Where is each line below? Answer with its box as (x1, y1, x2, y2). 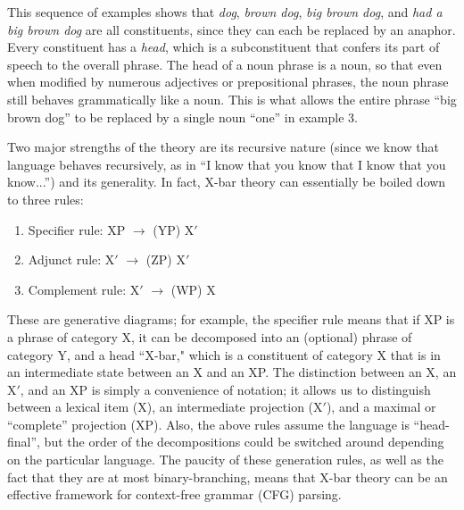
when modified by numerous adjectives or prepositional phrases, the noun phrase (7, 72, 449, 91)
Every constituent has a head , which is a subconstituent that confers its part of (7, 38, 440, 56)
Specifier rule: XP (28, 220, 126, 238)
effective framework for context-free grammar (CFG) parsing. (7, 485, 342, 504)
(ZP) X (145, 250, 186, 269)
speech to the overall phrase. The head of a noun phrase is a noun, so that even (7, 54, 443, 73)
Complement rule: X (28, 280, 140, 298)
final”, (7, 432, 40, 451)
